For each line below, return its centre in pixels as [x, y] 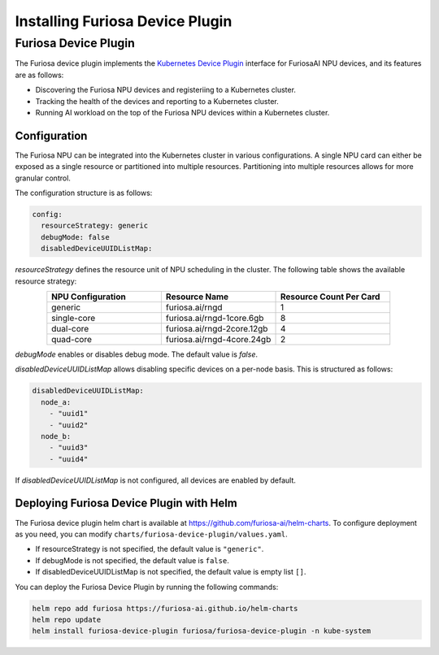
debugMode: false [75, 237]
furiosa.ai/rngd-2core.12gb [217, 328]
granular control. [43, 178]
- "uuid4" [69, 459]
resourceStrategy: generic [95, 226]
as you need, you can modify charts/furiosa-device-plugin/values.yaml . [151, 534]
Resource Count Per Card [330, 297]
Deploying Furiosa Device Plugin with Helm [126, 503]
